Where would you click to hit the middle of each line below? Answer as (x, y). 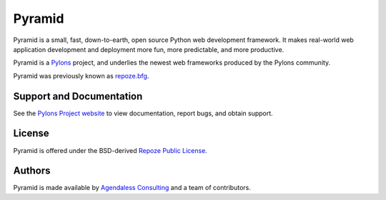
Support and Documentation (78, 96)
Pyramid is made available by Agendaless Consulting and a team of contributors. (132, 188)
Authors (32, 171)
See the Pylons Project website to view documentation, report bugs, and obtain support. (143, 113)
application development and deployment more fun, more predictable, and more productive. (149, 49)
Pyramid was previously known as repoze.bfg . (81, 75)
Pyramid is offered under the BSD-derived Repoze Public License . (110, 150)
